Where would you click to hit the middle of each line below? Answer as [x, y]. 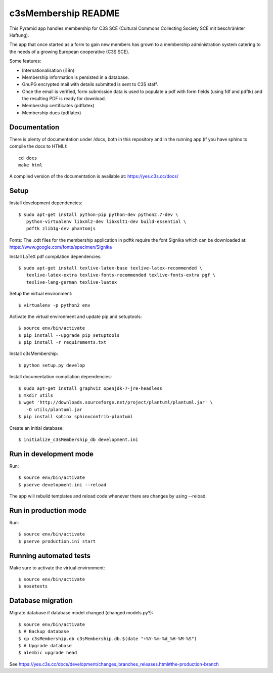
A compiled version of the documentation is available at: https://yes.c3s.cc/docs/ [94, 176]
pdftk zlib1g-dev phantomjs [61, 229]
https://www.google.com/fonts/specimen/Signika [61, 247]
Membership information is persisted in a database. [76, 77]
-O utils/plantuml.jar [54, 409]
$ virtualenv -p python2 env [54, 305]
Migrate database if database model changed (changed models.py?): [81, 613]
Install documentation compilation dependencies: [61, 377]
